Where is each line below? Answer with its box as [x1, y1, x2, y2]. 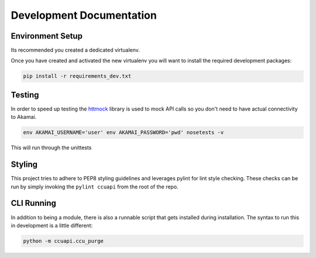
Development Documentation [11, 9, 157, 22]
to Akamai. [11, 113, 37, 121]
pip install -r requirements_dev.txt [23, 73, 132, 80]
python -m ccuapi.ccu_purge [23, 238, 104, 244]
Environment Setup [11, 31, 83, 41]
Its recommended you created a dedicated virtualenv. [11, 47, 140, 54]
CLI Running [11, 198, 57, 208]
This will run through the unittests [11, 144, 92, 152]
